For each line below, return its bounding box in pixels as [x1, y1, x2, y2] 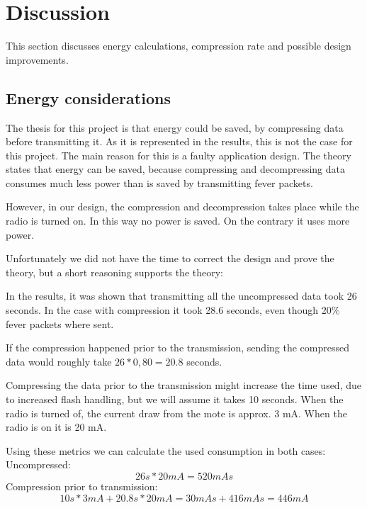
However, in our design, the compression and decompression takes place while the [6, 199, 359, 214]
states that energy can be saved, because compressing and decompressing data [6, 162, 346, 176]
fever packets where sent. [6, 316, 114, 331]
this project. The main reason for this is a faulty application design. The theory [6, 147, 351, 162]
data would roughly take [6, 354, 112, 368]
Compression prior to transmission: [6, 478, 158, 493]
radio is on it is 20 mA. [6, 419, 107, 434]
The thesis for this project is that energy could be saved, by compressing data [6, 120, 344, 135]
